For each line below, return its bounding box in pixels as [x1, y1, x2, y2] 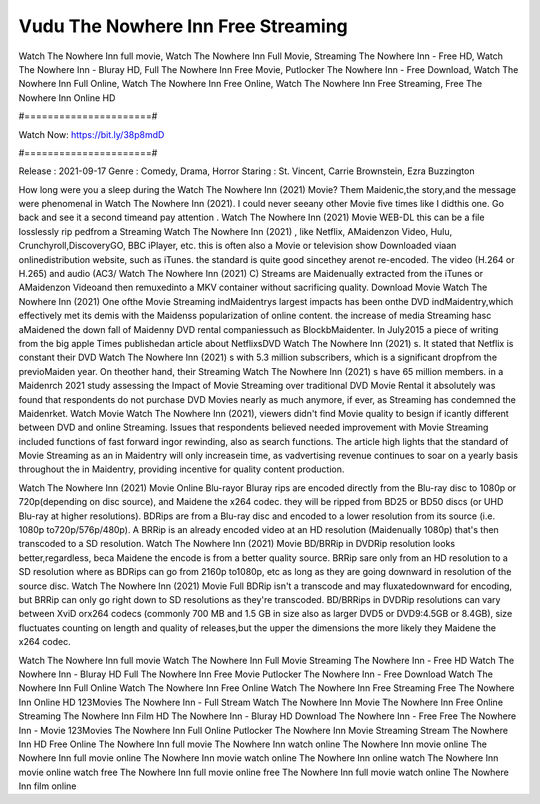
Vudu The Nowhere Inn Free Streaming [18, 15, 349, 37]
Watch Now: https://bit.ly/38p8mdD [18, 128, 165, 140]
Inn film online [18, 780, 77, 792]
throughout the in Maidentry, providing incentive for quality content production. [18, 463, 345, 475]
